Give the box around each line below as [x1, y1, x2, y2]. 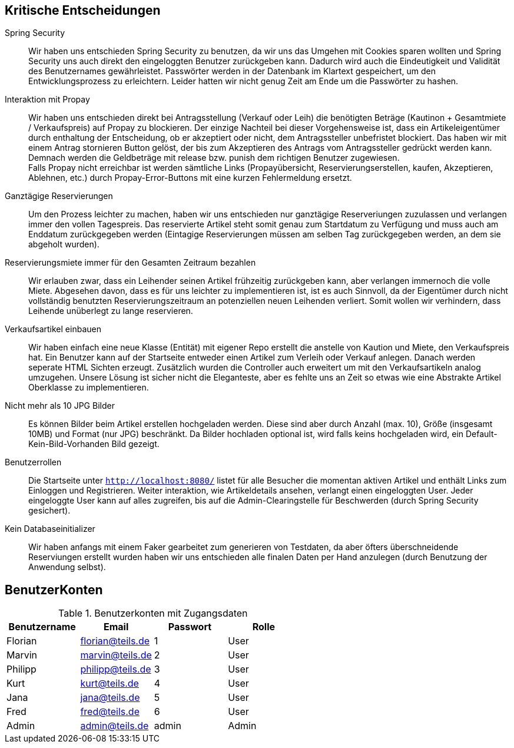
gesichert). [28, 505, 71, 516]
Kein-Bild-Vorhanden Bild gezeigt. [28, 439, 160, 449]
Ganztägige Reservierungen [5, 191, 113, 201]
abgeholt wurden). [28, 239, 100, 250]
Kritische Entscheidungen [5, 3, 161, 18]
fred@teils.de [80, 706, 140, 718]
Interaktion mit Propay [5, 94, 90, 105]
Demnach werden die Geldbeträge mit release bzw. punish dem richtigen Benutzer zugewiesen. [28, 153, 400, 163]
